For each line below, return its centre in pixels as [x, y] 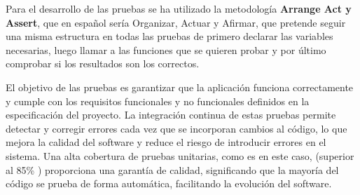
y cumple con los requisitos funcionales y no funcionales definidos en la [158, 101]
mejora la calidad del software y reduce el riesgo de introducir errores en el [166, 142]
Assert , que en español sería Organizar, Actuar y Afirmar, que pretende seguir [176, 22]
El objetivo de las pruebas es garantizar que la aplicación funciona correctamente [180, 87]
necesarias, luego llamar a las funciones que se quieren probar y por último [166, 49]
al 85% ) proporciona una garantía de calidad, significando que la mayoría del [172, 169]
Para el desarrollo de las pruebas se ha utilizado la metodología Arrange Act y [179, 8]
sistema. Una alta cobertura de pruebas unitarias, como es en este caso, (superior [180, 155]
